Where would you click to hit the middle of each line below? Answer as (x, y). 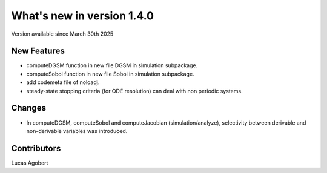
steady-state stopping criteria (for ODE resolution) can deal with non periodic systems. (134, 91)
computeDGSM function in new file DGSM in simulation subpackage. (112, 65)
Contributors (36, 148)
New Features (38, 51)
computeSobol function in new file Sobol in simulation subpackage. (110, 74)
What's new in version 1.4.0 (83, 16)
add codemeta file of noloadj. (63, 82)
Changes (29, 108)
